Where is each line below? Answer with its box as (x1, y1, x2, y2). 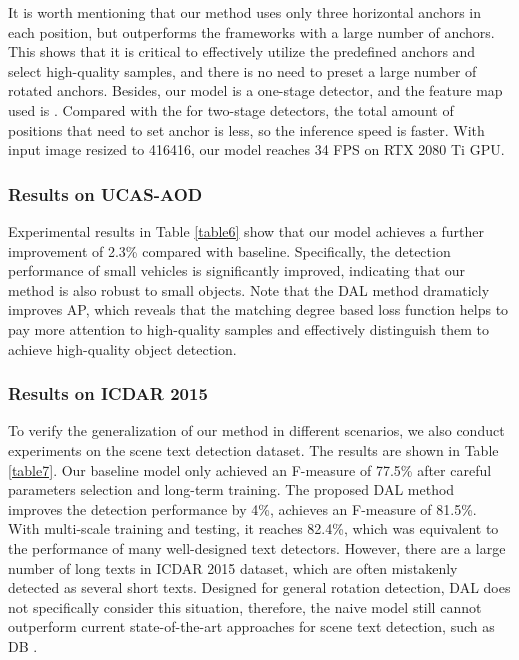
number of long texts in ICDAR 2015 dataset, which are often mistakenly (8, 557, 458, 578)
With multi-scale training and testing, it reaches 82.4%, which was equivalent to (8, 518, 499, 539)
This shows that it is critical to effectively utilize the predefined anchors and (8, 41, 476, 62)
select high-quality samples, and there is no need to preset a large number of (8, 60, 477, 81)
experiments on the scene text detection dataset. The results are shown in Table (8, 439, 499, 460)
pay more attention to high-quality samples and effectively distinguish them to (8, 318, 490, 339)
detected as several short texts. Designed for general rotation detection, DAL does (8, 577, 511, 598)
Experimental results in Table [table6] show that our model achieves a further (8, 220, 484, 241)
